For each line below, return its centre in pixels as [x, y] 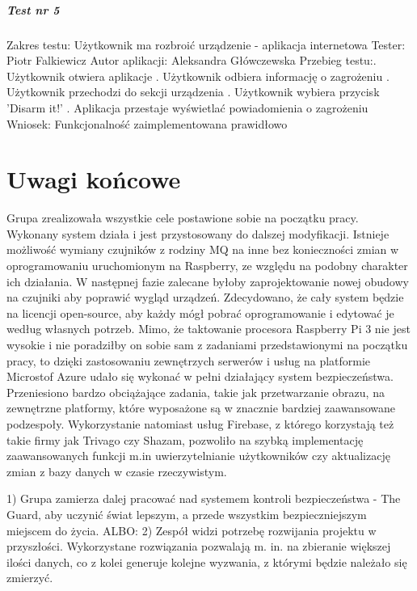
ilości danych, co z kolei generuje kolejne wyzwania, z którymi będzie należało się [207, 561]
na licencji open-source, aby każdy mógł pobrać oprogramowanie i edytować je [200, 312]
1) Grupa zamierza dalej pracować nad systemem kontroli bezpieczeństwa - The [204, 498]
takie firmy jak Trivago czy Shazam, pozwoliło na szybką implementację [185, 439]
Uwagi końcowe [94, 179]
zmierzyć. [30, 578]
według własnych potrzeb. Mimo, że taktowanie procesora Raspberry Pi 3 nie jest [208, 329]
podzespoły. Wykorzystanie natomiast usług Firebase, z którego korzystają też [200, 423]
